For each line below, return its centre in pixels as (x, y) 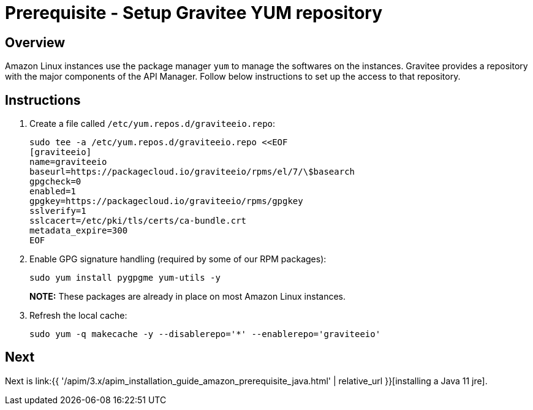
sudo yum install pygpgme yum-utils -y (125, 278)
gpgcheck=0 (55, 182)
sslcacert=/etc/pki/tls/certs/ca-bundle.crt (138, 221)
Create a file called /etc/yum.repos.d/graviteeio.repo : (153, 124)
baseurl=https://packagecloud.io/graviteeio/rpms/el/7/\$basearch (192, 172)
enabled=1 (53, 192)
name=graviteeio (68, 162)
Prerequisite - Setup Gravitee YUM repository (194, 13)
